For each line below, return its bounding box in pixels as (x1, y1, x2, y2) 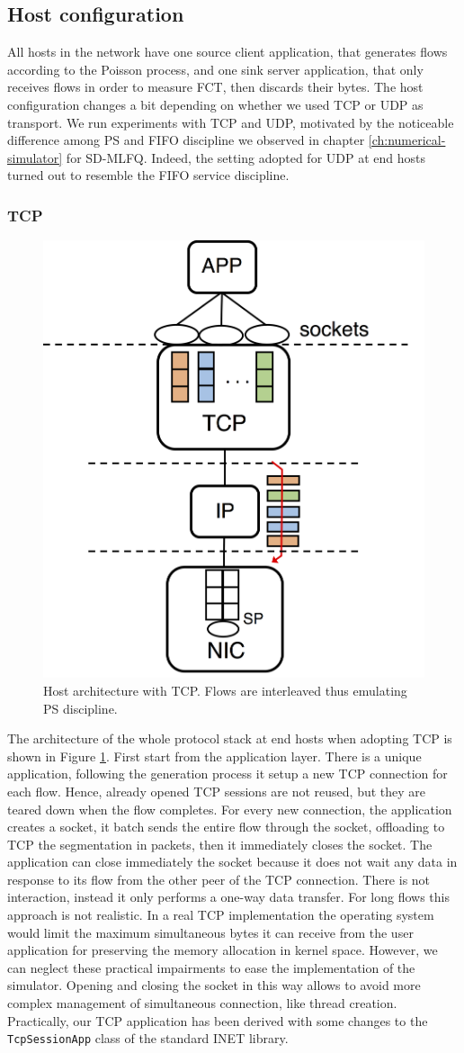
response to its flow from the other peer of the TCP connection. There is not (7, 869, 431, 888)
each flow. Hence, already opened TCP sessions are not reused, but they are (7, 781, 426, 800)
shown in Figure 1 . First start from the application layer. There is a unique (7, 746, 422, 765)
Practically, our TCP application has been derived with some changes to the (7, 1011, 428, 1030)
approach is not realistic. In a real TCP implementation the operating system (7, 905, 434, 924)
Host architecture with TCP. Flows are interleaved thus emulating (43, 680, 407, 699)
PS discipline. (43, 698, 118, 717)
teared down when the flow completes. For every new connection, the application (7, 799, 452, 818)
